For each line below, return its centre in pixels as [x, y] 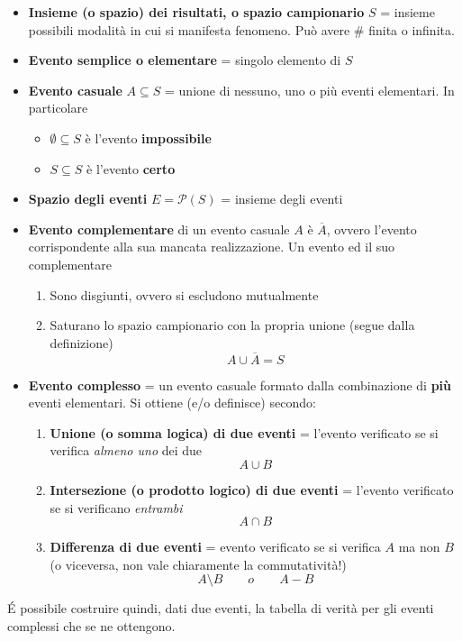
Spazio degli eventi [88, 199]
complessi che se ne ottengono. [91, 625]
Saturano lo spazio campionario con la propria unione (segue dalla [232, 325]
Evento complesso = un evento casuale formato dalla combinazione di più [240, 385]
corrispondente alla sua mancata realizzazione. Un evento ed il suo [212, 247]
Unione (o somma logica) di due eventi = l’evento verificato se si [244, 432]
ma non [419, 547]
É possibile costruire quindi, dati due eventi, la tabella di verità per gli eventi [221, 608]
